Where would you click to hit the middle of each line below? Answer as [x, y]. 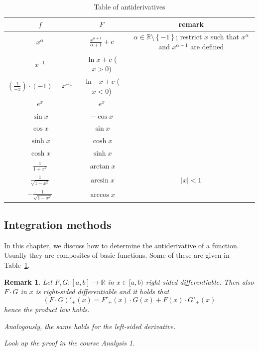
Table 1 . [17, 264]
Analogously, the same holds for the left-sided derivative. [90, 326]
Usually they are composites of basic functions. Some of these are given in [117, 255]
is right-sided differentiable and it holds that [102, 291]
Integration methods [58, 224]
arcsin [100, 181]
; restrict [189, 37]
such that [225, 37]
